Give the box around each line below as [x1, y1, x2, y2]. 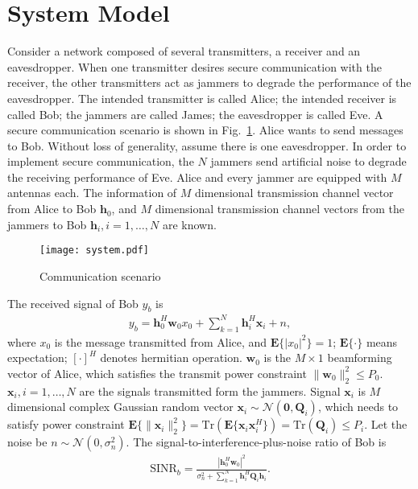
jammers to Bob [7, 216, 87, 232]
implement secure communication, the [7, 153, 194, 170]
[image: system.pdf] [39, 244, 150, 257]
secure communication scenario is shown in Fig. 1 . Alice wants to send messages [7, 121, 404, 138]
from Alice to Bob [7, 200, 97, 217]
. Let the [364, 416, 408, 433]
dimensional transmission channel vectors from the [155, 200, 404, 217]
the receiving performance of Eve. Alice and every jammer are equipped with [7, 168, 387, 185]
